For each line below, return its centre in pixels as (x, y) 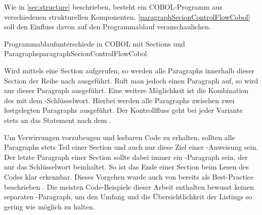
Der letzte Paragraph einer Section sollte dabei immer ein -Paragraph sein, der (126, 157)
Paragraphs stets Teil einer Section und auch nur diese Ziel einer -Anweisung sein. (131, 147)
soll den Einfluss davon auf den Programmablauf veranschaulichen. (107, 27)
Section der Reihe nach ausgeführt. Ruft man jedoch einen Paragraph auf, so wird (131, 80)
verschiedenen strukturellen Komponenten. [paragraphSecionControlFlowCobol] (127, 16)
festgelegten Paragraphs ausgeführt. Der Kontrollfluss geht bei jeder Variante (123, 110)
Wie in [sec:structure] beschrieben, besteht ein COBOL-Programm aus (113, 7)
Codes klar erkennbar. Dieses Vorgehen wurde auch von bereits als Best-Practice (129, 176)
